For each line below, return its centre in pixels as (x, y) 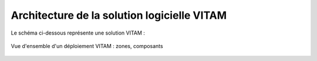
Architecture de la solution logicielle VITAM (119, 15)
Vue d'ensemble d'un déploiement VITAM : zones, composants (87, 46)
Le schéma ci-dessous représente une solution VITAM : (78, 33)
